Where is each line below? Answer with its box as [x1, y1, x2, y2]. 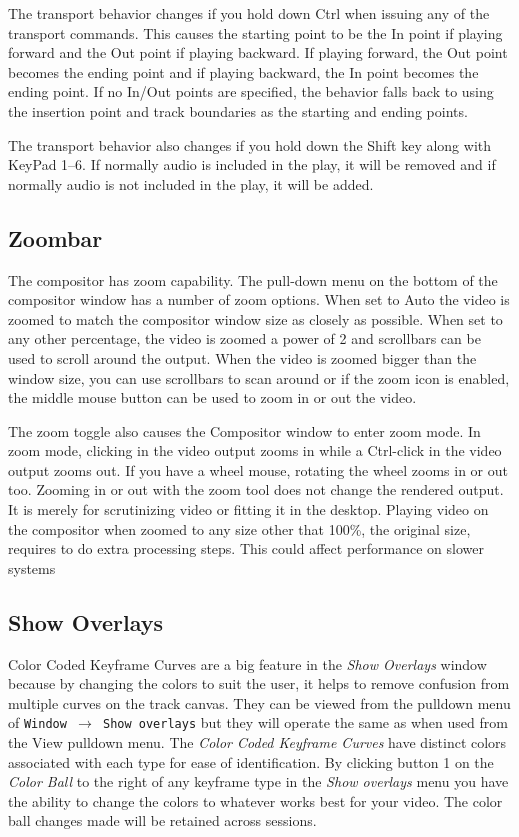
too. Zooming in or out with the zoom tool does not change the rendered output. [8, 479, 504, 500]
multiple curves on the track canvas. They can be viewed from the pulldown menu [8, 692, 511, 713]
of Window [8, 712, 67, 733]
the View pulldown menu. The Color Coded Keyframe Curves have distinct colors [8, 732, 507, 753]
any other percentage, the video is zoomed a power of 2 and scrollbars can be [8, 328, 481, 349]
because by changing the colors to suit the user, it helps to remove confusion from [8, 673, 510, 694]
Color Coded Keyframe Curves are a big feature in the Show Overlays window [8, 653, 487, 674]
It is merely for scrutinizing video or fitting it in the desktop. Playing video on [8, 499, 489, 520]
